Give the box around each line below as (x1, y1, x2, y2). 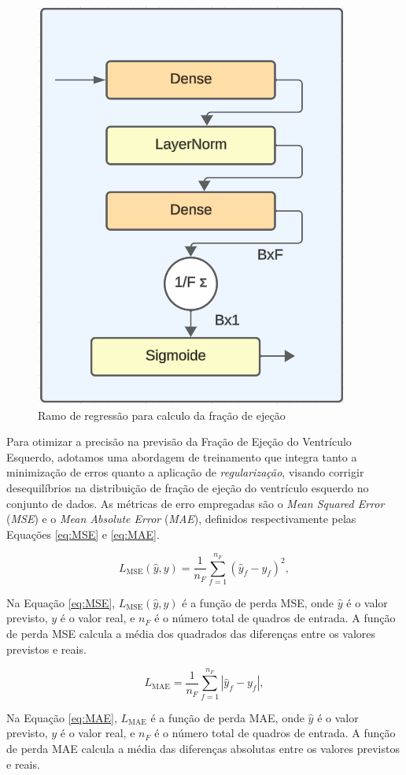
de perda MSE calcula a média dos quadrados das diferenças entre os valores (6, 625, 376, 642)
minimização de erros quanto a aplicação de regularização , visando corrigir (6, 464, 364, 480)
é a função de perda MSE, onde (182, 594, 334, 610)
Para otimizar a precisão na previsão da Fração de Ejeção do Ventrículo (6, 433, 352, 450)
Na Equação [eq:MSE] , (6, 594, 116, 610)
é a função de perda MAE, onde (150, 709, 304, 725)
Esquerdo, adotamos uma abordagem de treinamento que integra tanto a (6, 448, 357, 465)
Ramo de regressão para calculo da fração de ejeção (38, 406, 286, 423)
